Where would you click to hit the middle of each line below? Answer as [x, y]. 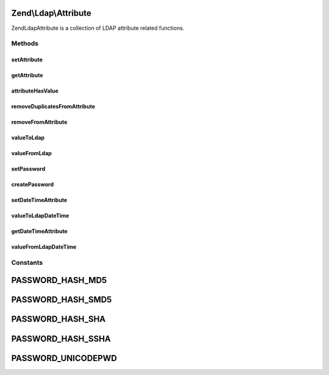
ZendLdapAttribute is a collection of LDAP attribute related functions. [98, 28]
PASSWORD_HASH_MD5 [59, 280]
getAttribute [27, 75]
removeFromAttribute [39, 122]
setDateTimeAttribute [39, 200]
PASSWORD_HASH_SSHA [61, 339]
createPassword [33, 184]
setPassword [28, 169]
